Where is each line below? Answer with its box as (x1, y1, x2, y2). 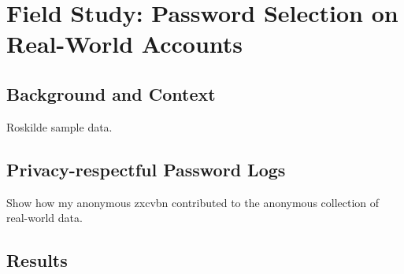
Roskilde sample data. (6, 118, 113, 135)
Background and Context (6, 81, 216, 106)
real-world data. (6, 209, 83, 226)
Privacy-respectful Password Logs (6, 157, 286, 181)
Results (6, 248, 68, 272)
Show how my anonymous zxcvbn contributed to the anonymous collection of (6, 194, 380, 210)
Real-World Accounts (6, 28, 243, 60)
